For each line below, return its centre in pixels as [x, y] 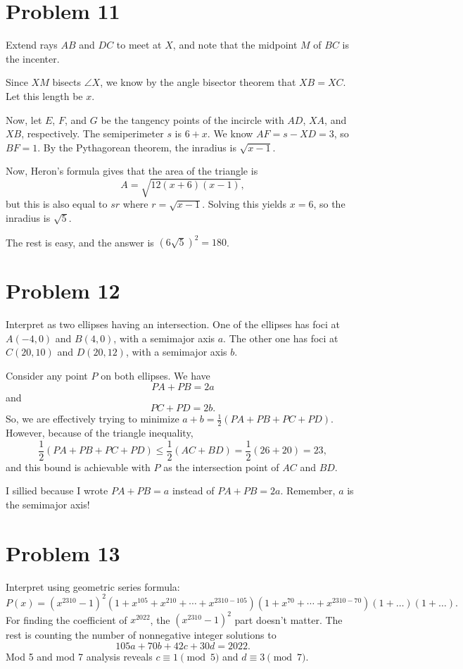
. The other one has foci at [281, 338]
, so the [329, 204]
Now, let [24, 119]
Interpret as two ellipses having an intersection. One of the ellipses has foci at [173, 324]
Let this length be [44, 95]
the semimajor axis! [48, 504]
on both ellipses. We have [156, 376]
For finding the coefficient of [66, 619]
